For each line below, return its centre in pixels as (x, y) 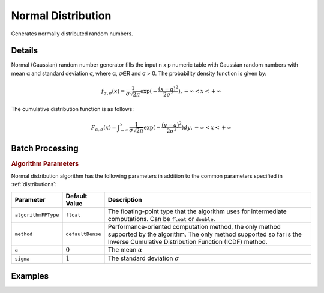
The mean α (125, 249)
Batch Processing (45, 148)
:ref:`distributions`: (34, 184)
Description (125, 199)
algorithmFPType (37, 215)
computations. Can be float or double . (162, 219)
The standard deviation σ (144, 258)
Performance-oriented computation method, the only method (195, 226)
